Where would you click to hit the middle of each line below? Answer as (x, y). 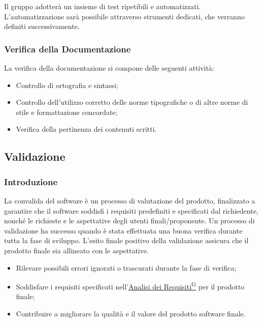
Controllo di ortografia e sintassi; (67, 85)
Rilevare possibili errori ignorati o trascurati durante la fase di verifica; (126, 267)
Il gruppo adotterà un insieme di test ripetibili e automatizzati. (103, 6)
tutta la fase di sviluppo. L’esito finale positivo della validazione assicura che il (126, 240)
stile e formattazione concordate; (67, 112)
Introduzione (31, 181)
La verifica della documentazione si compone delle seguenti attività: (109, 68)
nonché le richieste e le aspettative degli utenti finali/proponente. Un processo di (129, 221)
